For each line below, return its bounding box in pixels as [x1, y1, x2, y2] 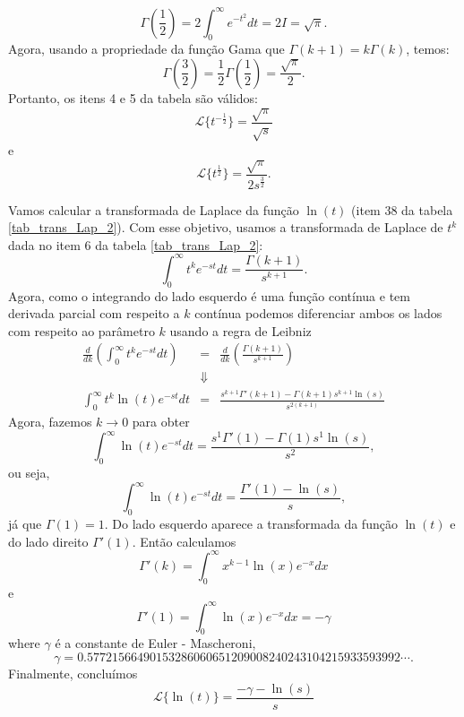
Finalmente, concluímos [8, 664, 138, 683]
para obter [132, 412, 190, 431]
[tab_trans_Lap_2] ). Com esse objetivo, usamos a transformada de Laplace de [8, 218, 443, 237]
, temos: [406, 39, 450, 58]
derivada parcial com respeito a [8, 304, 180, 323]
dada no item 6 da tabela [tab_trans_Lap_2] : [8, 235, 263, 254]
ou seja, [8, 463, 50, 482]
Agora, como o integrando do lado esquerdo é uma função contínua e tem [8, 286, 410, 305]
